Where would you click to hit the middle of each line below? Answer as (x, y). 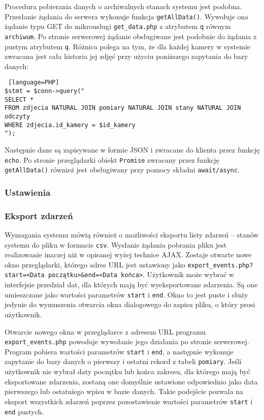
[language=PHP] (34, 83)
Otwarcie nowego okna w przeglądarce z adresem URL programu (105, 331)
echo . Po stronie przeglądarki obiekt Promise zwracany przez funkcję (112, 159)
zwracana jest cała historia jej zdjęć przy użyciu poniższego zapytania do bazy (126, 56)
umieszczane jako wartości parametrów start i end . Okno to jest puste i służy (126, 294)
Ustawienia (28, 192)
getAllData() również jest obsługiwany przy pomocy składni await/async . (122, 170)
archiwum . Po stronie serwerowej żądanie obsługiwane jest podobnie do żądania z (131, 36)
